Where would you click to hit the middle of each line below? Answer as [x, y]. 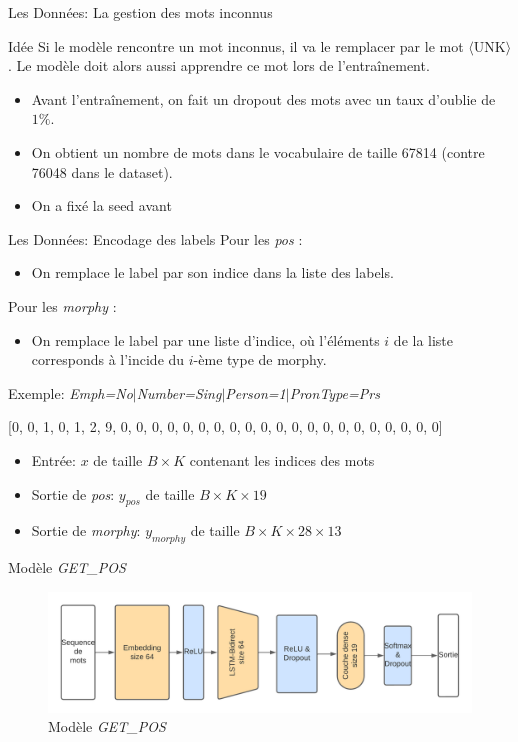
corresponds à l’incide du [108, 359]
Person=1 [255, 392]
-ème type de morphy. [260, 359]
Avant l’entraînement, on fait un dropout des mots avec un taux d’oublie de [263, 98]
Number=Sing [179, 392]
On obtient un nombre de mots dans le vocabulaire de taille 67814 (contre [258, 151]
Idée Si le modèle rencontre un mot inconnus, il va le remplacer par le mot [236, 45]
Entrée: [53, 459]
